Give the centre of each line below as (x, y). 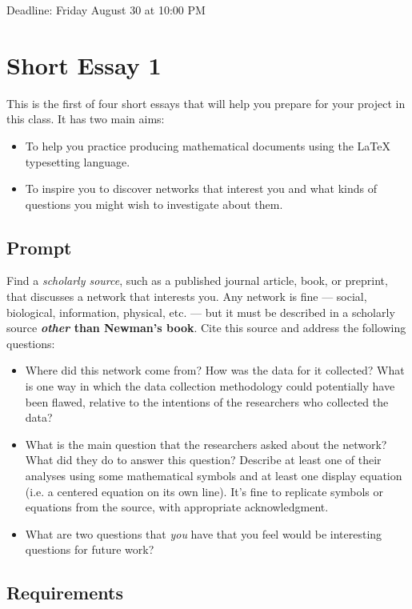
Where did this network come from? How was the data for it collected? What (215, 370)
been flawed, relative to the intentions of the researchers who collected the (207, 401)
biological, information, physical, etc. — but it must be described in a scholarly (201, 312)
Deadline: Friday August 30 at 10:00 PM (106, 10)
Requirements (65, 593)
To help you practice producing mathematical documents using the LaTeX (208, 145)
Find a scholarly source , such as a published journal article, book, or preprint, (197, 280)
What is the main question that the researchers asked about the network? (206, 444)
